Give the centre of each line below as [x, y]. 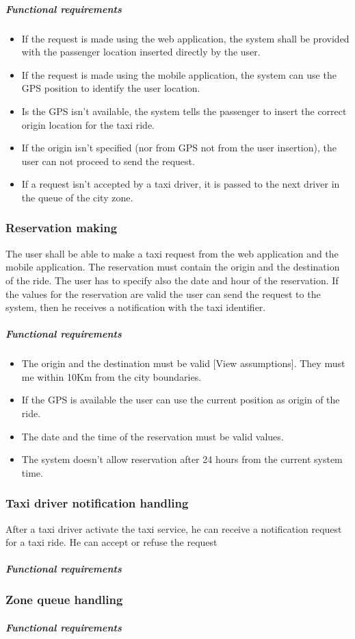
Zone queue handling [64, 600]
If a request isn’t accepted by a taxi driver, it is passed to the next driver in [181, 184]
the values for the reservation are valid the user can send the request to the [163, 293]
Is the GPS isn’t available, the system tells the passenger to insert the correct [184, 111]
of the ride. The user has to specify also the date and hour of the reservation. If [172, 280]
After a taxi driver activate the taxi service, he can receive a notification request [174, 528]
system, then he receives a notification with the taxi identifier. [136, 307]
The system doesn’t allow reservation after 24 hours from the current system [182, 459]
